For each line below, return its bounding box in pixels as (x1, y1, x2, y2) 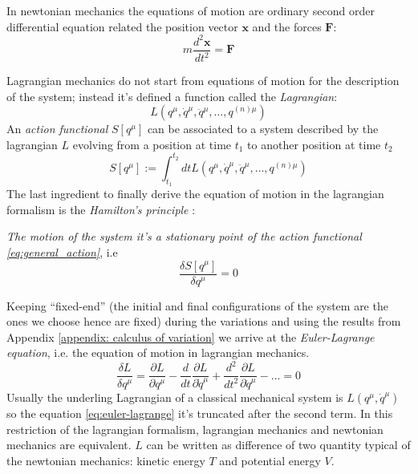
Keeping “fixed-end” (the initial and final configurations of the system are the (6, 297, 388, 314)
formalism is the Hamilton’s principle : (6, 201, 196, 217)
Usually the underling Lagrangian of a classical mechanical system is (6, 389, 343, 406)
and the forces (252, 18, 322, 34)
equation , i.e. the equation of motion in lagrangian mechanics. (6, 344, 310, 361)
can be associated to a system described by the (147, 120, 379, 137)
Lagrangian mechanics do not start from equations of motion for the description (6, 72, 400, 89)
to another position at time (247, 136, 381, 152)
